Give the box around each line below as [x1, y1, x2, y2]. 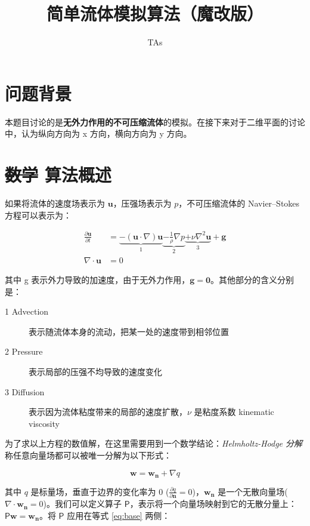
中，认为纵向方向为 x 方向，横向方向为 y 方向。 [5, 127, 192, 140]
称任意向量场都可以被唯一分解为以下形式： [5, 448, 172, 461]
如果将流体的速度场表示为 [5, 196, 105, 209]
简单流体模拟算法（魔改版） [46, 1, 263, 26]
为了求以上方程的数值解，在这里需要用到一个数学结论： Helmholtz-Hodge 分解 [5, 437, 303, 450]
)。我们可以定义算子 [43, 497, 122, 510]
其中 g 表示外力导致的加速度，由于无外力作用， [5, 273, 190, 285]
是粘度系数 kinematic [194, 405, 274, 418]
